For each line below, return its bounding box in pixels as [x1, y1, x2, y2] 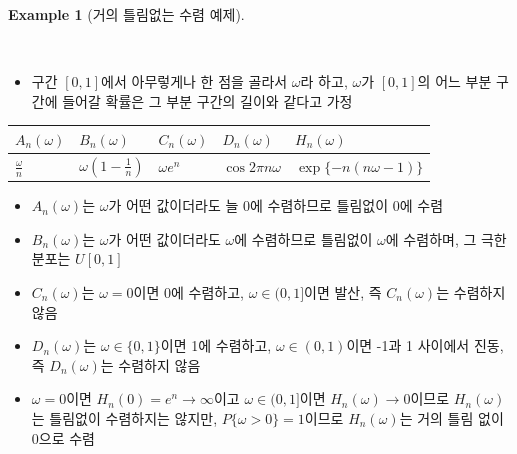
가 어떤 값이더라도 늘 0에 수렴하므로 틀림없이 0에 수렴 [108, 195, 444, 216]
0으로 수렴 [31, 427, 95, 448]
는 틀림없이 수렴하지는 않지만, [31, 407, 218, 428]
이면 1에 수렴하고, [160, 335, 272, 356]
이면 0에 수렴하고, [133, 282, 244, 302]
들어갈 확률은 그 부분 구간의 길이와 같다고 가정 [62, 90, 353, 111]
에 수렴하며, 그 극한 [385, 228, 507, 249]
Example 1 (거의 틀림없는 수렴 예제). [8, 4, 245, 24]
